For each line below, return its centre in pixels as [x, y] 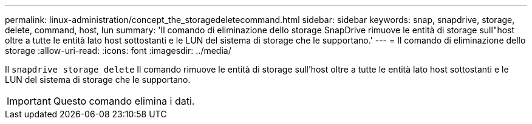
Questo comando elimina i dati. [124, 101]
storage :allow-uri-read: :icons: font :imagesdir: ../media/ [118, 51]
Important [29, 101]
